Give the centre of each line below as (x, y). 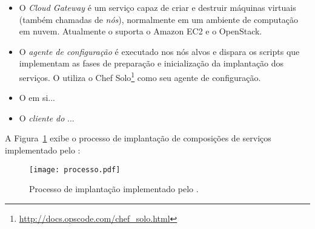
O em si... (37, 98)
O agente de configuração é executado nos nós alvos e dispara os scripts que (159, 51)
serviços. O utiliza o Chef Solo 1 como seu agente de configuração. (140, 76)
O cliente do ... (47, 118)
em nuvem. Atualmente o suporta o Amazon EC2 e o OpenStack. (141, 31)
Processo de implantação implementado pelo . (114, 189)
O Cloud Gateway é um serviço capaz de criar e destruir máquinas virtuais (157, 7)
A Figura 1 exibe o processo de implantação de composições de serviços (138, 138)
